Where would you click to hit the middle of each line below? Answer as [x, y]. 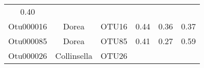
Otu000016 [28, 26]
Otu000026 [28, 56]
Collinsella [74, 56]
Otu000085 [28, 41]
